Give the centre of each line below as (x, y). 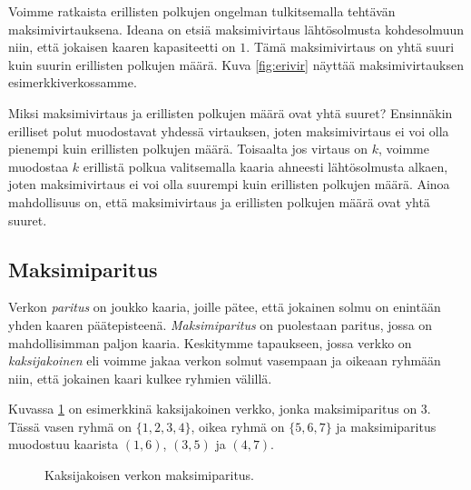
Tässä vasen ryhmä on (70, 426)
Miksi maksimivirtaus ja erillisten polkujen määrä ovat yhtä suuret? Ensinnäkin (231, 112)
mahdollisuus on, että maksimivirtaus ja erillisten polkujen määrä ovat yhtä (219, 201)
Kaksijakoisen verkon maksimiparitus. (150, 475)
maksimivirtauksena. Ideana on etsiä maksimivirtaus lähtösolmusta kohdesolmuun (236, 29)
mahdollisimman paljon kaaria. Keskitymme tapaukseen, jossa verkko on (210, 342)
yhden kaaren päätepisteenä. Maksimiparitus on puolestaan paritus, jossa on (221, 324)
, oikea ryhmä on (238, 426)
